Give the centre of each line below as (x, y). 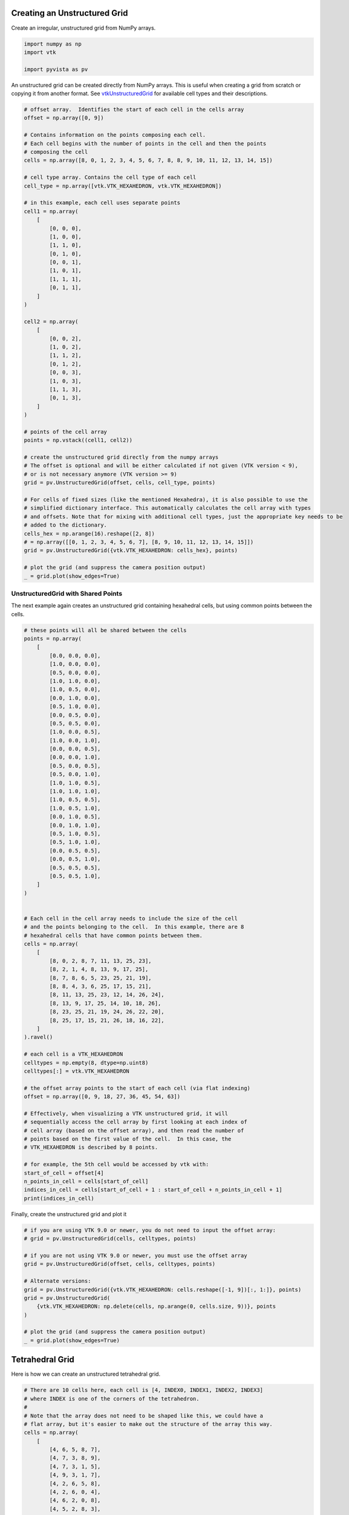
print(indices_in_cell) (59, 1198)
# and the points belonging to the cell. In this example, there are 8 (134, 927)
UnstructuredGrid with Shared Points (67, 593)
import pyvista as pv (56, 69)
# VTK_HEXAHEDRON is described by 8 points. (91, 1147)
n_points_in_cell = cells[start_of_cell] (86, 1181)
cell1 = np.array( (51, 211)
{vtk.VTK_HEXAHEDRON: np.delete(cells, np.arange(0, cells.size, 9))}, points (156, 1307)
